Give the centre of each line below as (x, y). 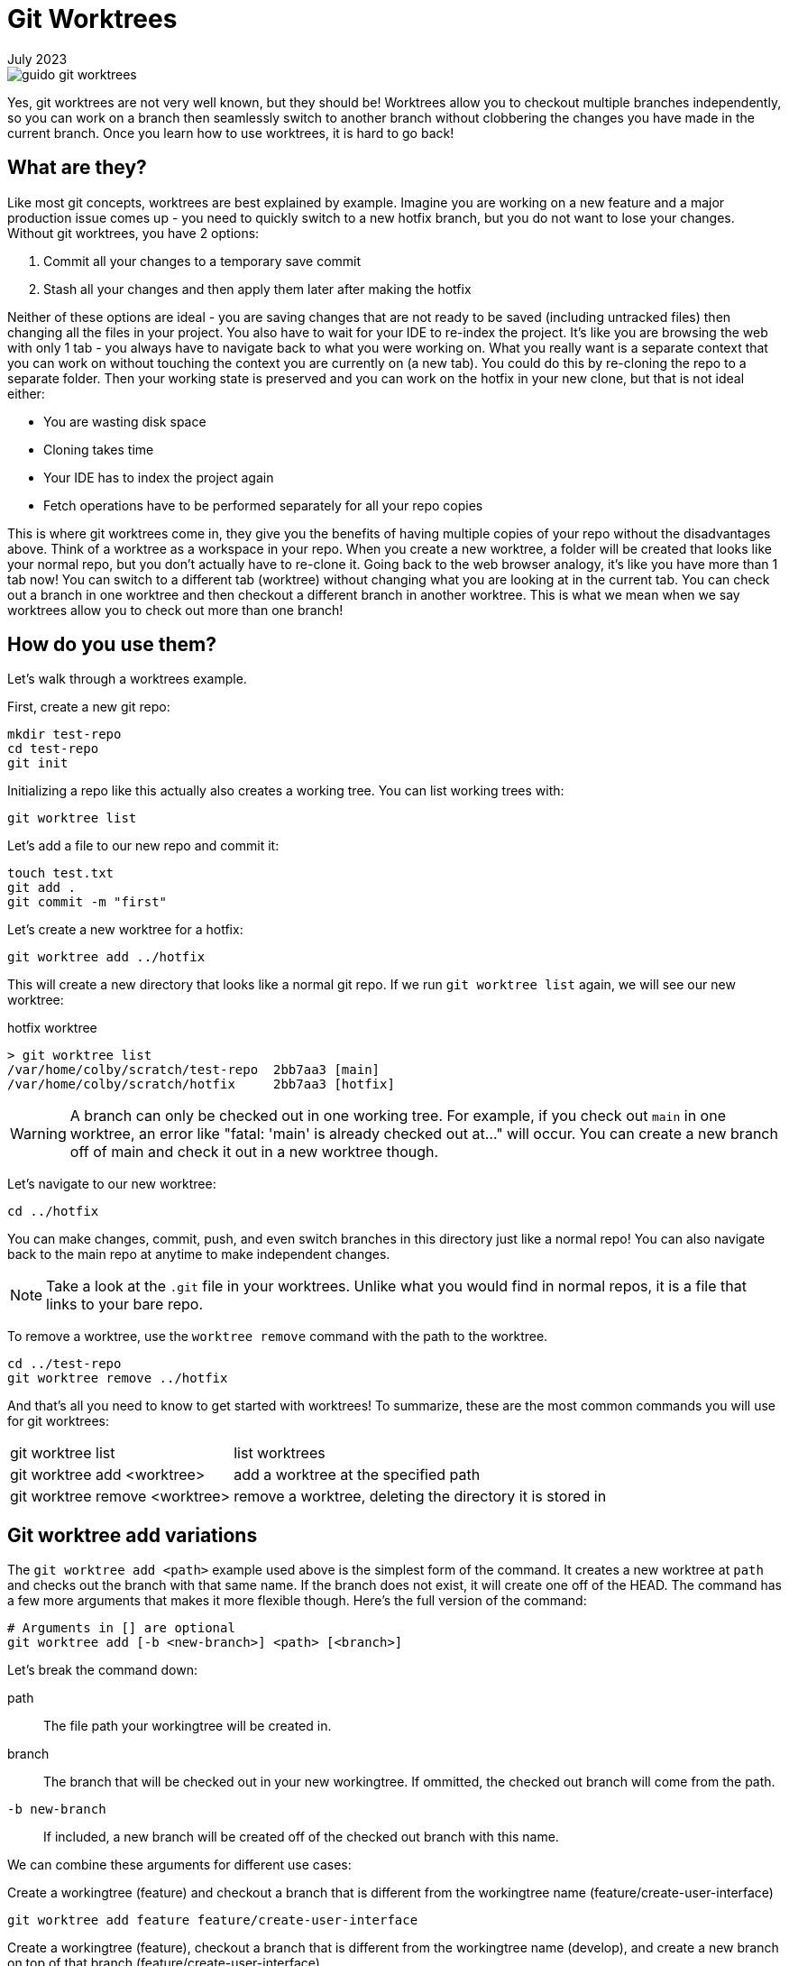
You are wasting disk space (125, 421)
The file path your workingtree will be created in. (188, 1726)
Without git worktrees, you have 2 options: (133, 233)
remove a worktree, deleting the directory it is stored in (420, 1497)
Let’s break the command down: (102, 1670)
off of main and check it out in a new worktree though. (254, 1152)
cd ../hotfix (53, 1212)
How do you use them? (112, 645)
